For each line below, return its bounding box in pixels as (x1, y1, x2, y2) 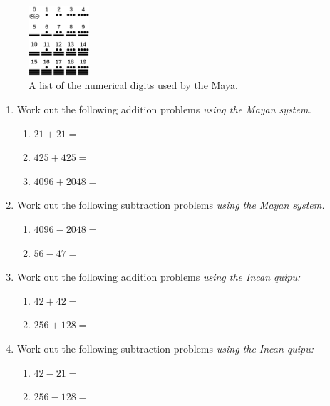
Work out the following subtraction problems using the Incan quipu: (16, 340, 314, 355)
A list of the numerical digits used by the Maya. (29, 78, 238, 93)
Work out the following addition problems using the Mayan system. (16, 102, 311, 117)
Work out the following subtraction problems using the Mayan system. (16, 197, 325, 212)
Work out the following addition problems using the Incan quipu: (16, 269, 301, 284)
